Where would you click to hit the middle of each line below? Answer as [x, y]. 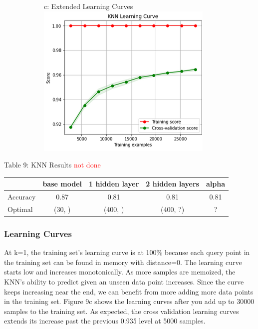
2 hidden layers [172, 184]
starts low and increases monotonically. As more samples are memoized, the [120, 272]
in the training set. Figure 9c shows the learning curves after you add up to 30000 [129, 301]
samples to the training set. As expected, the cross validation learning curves [122, 311]
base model [62, 184]
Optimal [20, 209]
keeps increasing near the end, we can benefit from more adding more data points [129, 291]
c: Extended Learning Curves [89, 6]
